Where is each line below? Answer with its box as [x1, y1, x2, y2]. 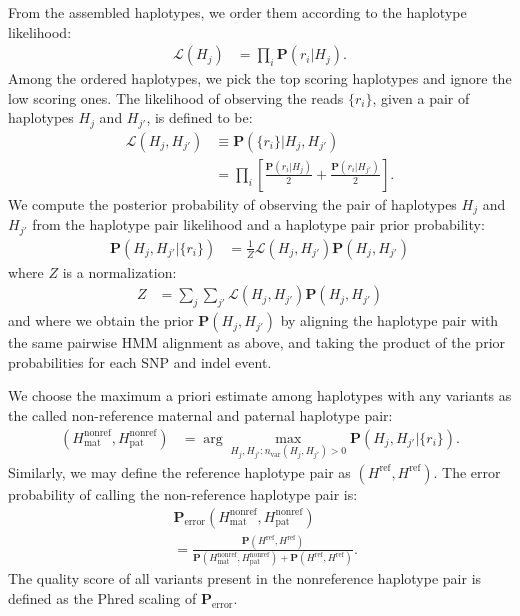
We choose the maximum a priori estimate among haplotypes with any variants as [8, 385, 512, 406]
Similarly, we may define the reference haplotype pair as [8, 461, 351, 482]
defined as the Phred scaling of [8, 587, 197, 608]
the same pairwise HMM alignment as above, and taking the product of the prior [8, 332, 506, 353]
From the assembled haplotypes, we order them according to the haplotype [8, 2, 467, 22]
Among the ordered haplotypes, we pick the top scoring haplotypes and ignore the [8, 68, 512, 89]
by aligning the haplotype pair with [280, 310, 499, 331]
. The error [433, 461, 501, 482]
